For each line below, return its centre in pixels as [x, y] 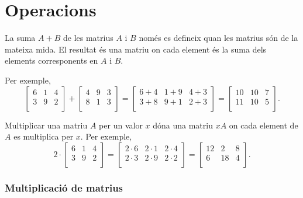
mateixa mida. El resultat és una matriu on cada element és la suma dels [136, 49]
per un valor [121, 125]
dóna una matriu [183, 125]
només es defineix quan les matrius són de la [218, 38]
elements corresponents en [51, 60]
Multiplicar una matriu [46, 125]
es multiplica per [44, 136]
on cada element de [264, 125]
